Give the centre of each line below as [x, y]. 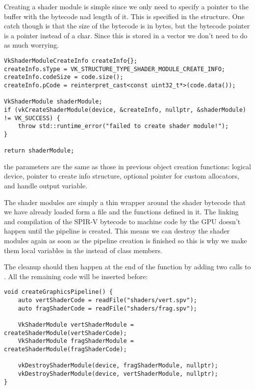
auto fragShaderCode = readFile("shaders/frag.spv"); [107, 308]
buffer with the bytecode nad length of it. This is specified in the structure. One [124, 16]
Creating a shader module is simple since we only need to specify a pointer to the [127, 6]
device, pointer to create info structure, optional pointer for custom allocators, [122, 176]
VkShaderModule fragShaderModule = [76, 341]
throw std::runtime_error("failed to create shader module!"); [123, 126]
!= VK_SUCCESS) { [32, 118]
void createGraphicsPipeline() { [58, 292]
